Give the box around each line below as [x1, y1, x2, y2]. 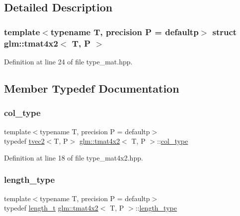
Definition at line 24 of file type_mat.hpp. [4, 56, 133, 66]
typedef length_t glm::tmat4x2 [4, 203, 98, 213]
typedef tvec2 [4, 136, 45, 146]
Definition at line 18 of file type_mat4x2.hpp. [4, 152, 143, 162]
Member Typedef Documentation [4, 80, 179, 96]
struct [212, 25, 237, 38]
